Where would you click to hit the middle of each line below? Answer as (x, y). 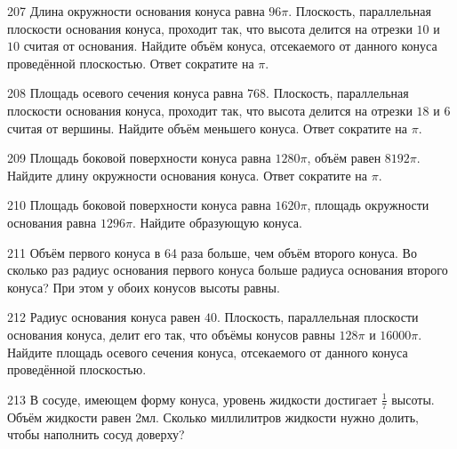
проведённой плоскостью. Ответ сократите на (131, 63)
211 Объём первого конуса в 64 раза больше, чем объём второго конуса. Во (212, 252)
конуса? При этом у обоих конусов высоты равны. (144, 287)
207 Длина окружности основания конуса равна (136, 11)
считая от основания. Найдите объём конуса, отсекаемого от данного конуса (230, 46)
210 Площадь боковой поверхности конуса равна (139, 205)
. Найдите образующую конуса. (217, 222)
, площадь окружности (368, 205)
